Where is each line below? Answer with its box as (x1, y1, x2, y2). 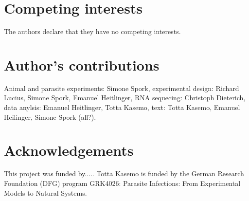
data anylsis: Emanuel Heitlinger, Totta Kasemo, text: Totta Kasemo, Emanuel (4, 102, 240, 112)
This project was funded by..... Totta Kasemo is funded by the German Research (4, 168, 244, 179)
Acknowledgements (4, 140, 134, 160)
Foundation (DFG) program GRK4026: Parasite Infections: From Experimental (4, 178, 241, 188)
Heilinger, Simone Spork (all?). (4, 111, 96, 122)
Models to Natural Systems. (4, 187, 87, 198)
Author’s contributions (4, 55, 160, 74)
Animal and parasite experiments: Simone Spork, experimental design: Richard (4, 83, 239, 93)
